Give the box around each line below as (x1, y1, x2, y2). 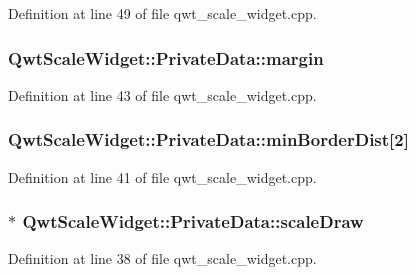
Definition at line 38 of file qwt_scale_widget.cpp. (8, 248, 317, 269)
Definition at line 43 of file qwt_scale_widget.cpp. (8, 84, 317, 105)
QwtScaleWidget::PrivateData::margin (8, 45, 324, 70)
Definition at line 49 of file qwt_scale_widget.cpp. (8, 3, 317, 23)
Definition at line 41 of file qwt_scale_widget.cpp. (8, 166, 317, 187)
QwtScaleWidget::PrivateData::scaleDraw (22, 209, 364, 234)
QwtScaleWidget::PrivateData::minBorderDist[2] (8, 127, 409, 152)
